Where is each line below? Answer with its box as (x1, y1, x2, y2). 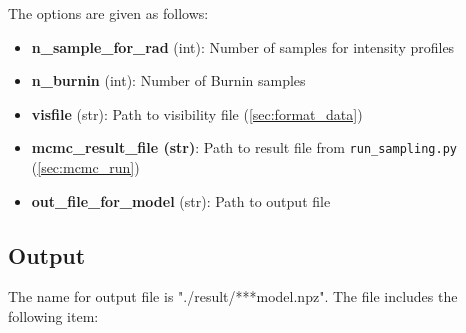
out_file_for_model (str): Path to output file (31, 190, 331, 211)
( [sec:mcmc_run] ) (31, 157, 140, 178)
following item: (8, 306, 99, 327)
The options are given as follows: (8, 3, 209, 23)
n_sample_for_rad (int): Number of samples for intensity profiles (31, 36, 455, 57)
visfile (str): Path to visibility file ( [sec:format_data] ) (31, 103, 363, 124)
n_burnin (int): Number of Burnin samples (31, 70, 306, 91)
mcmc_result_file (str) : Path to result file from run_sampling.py (31, 137, 457, 158)
